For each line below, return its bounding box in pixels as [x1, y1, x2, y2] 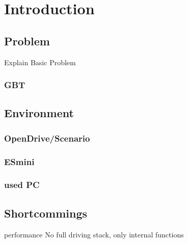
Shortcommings [4, 205, 88, 221]
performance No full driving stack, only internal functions [4, 229, 184, 239]
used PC [4, 178, 40, 191]
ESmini [4, 155, 35, 168]
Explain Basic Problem [4, 57, 76, 67]
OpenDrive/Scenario [4, 131, 90, 144]
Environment [4, 105, 74, 121]
